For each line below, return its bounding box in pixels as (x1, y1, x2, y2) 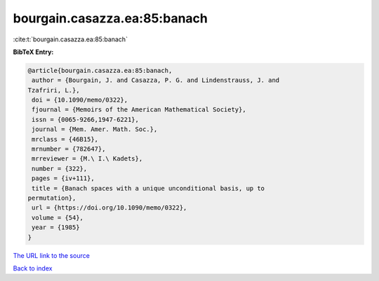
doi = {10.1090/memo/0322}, (32, 96, 128, 104)
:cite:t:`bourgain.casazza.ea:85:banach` (13, 35, 128, 43)
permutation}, (27, 194, 77, 202)
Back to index (13, 263, 53, 273)
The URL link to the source (13, 251, 91, 259)
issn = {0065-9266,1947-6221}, (32, 116, 140, 123)
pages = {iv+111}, (32, 174, 95, 182)
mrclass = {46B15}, (32, 135, 98, 143)
